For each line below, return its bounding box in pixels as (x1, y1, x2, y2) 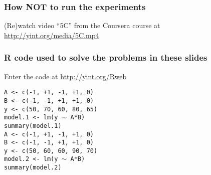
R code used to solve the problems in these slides (4, 51, 207, 64)
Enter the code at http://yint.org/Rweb (4, 71, 127, 81)
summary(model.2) (4, 164, 62, 171)
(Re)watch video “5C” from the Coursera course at (4, 20, 160, 31)
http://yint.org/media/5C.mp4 (4, 30, 99, 40)
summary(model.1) (4, 122, 62, 129)
